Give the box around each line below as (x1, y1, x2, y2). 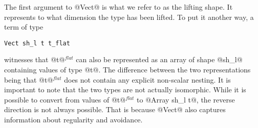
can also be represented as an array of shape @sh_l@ (76, 54, 243, 65)
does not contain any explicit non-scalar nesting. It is (64, 74, 231, 85)
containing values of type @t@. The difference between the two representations (4, 64, 251, 75)
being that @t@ (4, 74, 53, 85)
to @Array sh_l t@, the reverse (137, 94, 235, 105)
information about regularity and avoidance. (4, 114, 143, 124)
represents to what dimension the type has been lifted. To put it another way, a (4, 11, 254, 22)
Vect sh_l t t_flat (4, 39, 70, 47)
